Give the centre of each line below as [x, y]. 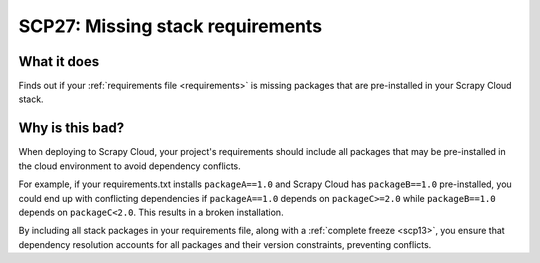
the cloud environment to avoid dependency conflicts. [130, 166]
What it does [59, 61]
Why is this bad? [71, 128]
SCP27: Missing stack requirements [170, 26]
